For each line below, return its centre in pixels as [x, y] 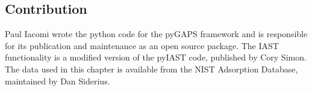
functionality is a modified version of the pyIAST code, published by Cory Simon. [156, 57]
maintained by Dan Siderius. [58, 81]
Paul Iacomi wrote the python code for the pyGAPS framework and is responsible [156, 34]
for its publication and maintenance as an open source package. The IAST [142, 45]
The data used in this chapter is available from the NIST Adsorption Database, [151, 69]
